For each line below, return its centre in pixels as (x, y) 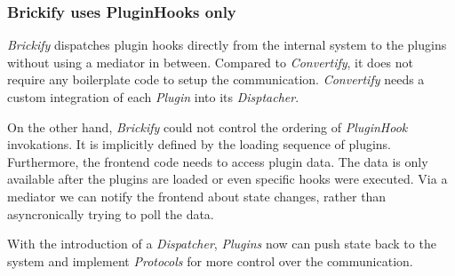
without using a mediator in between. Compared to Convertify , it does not (210, 62)
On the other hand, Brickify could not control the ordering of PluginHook (208, 126)
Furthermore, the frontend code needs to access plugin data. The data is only (218, 161)
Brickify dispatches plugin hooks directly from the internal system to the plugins (227, 45)
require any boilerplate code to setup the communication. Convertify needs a (216, 79)
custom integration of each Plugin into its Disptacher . (153, 97)
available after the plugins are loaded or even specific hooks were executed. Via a (227, 179)
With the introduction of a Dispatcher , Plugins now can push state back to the (222, 244)
